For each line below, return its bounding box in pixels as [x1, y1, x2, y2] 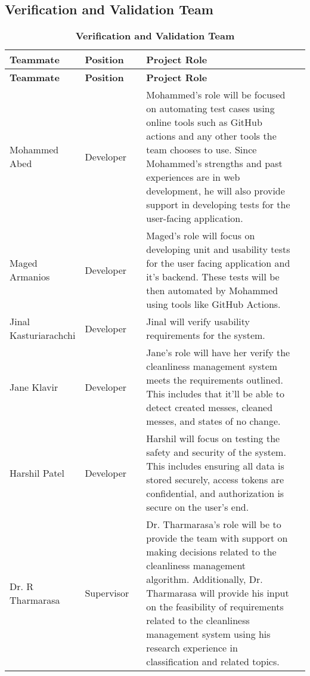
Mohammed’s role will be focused [146, 88, 286, 102]
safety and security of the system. [146, 445, 286, 459]
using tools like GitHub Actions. [146, 297, 281, 311]
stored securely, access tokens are [146, 473, 284, 487]
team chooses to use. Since [146, 143, 257, 157]
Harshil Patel [10, 465, 64, 480]
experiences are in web [146, 170, 240, 184]
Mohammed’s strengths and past [146, 156, 283, 171]
